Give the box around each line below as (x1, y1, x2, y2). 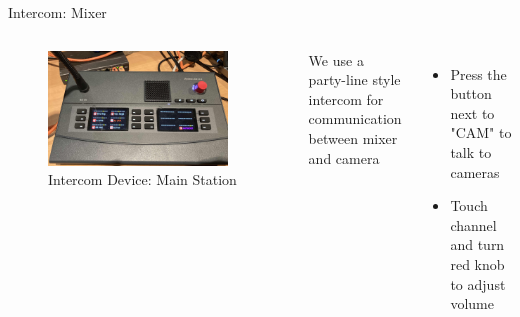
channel (450, 214, 497, 235)
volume (450, 293, 494, 314)
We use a (308, 49, 364, 70)
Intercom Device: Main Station (48, 169, 237, 190)
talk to (450, 141, 492, 162)
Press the (450, 63, 507, 84)
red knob (450, 253, 505, 274)
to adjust (450, 273, 506, 294)
